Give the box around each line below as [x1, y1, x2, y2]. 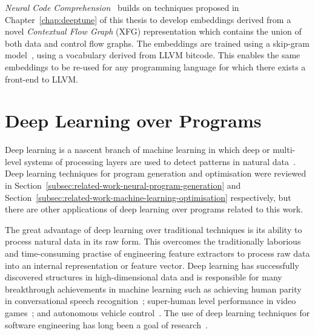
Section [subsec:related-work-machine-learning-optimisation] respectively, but [5, 191, 291, 203]
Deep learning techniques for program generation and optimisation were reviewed [5, 167, 307, 180]
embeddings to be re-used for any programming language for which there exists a [5, 60, 306, 73]
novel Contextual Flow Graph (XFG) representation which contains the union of [5, 25, 302, 38]
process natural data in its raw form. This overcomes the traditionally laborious [5, 235, 301, 248]
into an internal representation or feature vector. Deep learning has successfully [5, 259, 299, 271]
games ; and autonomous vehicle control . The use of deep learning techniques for [5, 306, 310, 319]
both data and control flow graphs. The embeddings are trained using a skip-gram [5, 36, 310, 49]
